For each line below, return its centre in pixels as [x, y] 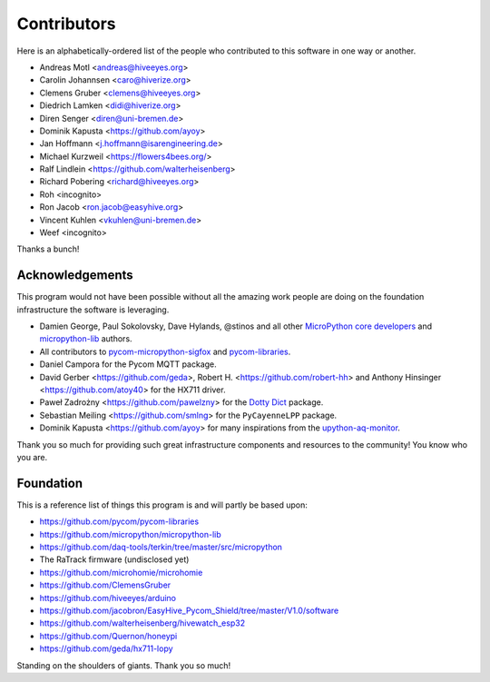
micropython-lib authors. [86, 339]
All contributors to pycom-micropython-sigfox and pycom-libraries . [165, 351]
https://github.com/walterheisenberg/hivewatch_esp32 [142, 623]
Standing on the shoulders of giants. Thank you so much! [124, 665]
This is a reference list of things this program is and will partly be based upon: [162, 505]
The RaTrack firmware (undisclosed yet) [114, 559]
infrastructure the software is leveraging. [93, 310]
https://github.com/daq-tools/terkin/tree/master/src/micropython [161, 547]
